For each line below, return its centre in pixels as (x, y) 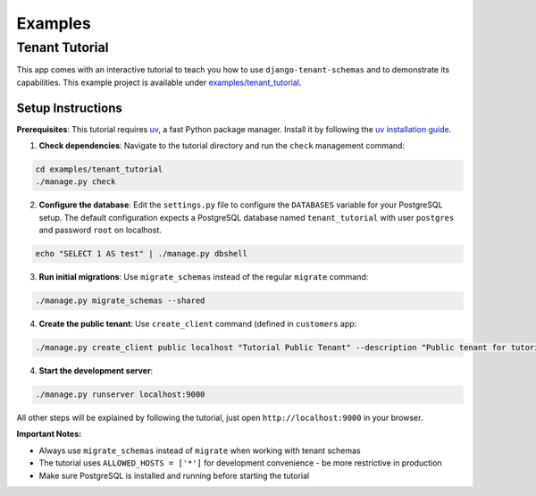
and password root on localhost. (100, 230)
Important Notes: (49, 434)
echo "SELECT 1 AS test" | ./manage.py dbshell (141, 254)
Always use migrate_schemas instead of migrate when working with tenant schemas (200, 450)
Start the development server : (96, 371)
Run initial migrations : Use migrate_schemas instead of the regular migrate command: (204, 277)
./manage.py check (75, 182)
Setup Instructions (69, 108)
